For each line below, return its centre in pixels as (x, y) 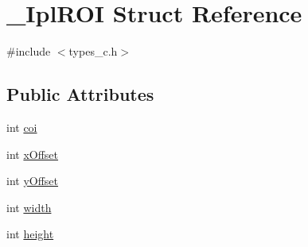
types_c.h (93, 51)
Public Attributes (80, 94)
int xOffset (33, 154)
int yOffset (33, 181)
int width (29, 207)
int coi (22, 127)
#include (29, 51)
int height (30, 234)
